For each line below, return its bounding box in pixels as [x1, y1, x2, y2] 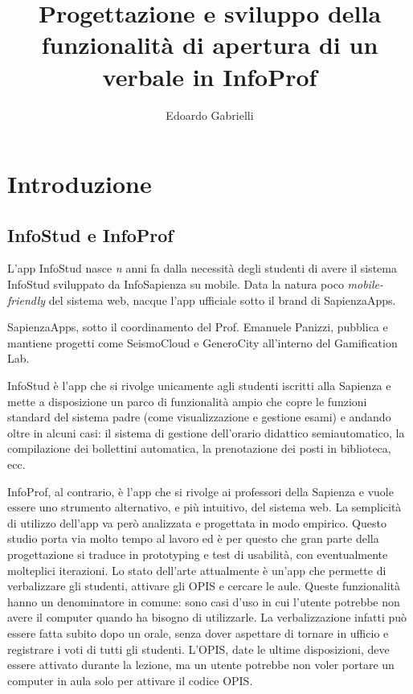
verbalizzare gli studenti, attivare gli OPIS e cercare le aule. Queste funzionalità [7, 577, 400, 594]
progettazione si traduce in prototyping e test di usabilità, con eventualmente [7, 545, 388, 562]
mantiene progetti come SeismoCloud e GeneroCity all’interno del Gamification [7, 334, 398, 351]
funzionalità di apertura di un [41, 28, 378, 61]
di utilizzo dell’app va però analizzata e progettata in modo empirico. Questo [7, 514, 386, 531]
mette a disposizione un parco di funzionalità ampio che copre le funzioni [7, 392, 367, 409]
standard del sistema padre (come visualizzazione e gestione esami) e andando [7, 409, 391, 425]
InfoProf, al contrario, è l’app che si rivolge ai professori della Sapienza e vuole [7, 483, 394, 499]
